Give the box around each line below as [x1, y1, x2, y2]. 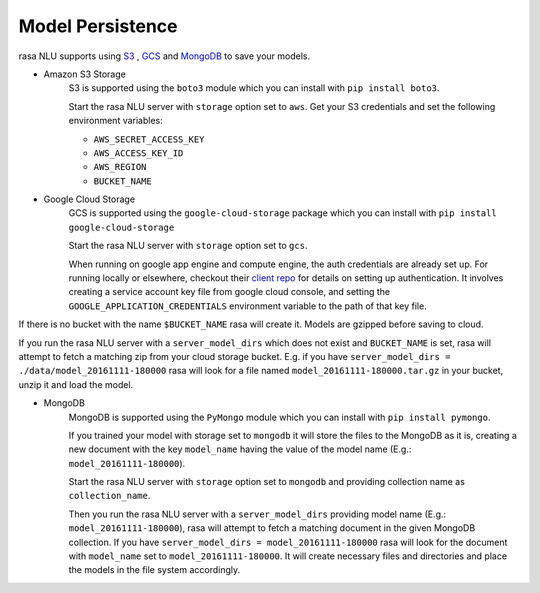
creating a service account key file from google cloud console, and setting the [68, 286, 390, 298]
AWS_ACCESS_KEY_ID [93, 147, 184, 159]
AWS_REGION [93, 161, 147, 173]
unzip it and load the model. [18, 378, 134, 390]
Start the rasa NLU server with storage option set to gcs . [68, 240, 308, 252]
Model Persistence [18, 15, 178, 37]
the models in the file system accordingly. [68, 564, 240, 576]
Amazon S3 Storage [43, 68, 127, 80]
